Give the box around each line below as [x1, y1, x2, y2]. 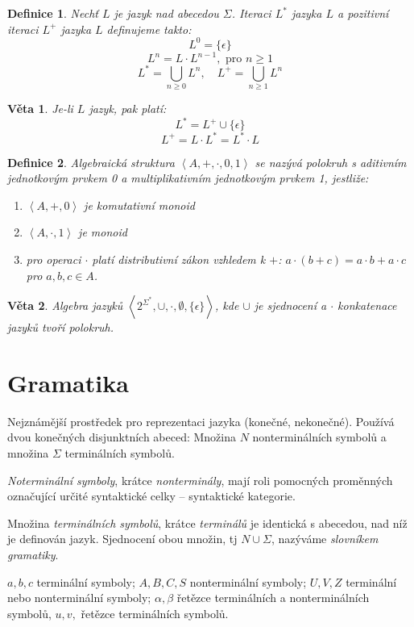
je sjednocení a [254, 297, 327, 314]
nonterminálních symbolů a [252, 428, 387, 445]
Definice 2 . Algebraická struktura [7, 153, 175, 170]
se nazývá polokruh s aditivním [255, 153, 407, 170]
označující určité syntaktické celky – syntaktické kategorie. [7, 487, 296, 504]
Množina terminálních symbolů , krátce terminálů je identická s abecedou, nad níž [7, 514, 408, 531]
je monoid [78, 224, 127, 240]
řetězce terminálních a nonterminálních [176, 589, 370, 606]
